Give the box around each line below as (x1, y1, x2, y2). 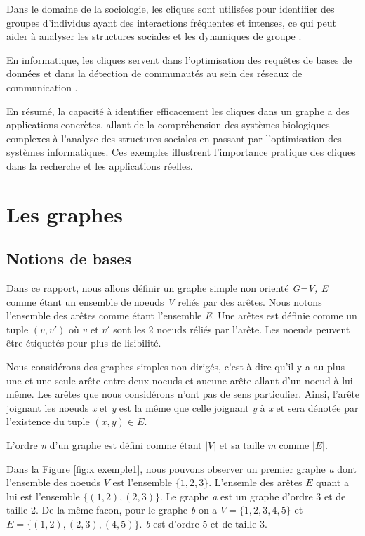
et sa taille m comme (219, 438, 310, 453)
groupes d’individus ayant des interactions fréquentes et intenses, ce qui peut (6, 15, 337, 29)
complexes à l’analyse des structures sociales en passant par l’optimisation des (6, 130, 342, 145)
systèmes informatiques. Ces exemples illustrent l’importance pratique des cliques (6, 145, 356, 159)
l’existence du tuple (6, 414, 90, 429)
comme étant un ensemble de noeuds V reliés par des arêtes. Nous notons (6, 294, 322, 309)
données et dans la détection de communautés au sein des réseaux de (6, 66, 303, 81)
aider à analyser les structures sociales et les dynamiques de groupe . (6, 29, 302, 43)
